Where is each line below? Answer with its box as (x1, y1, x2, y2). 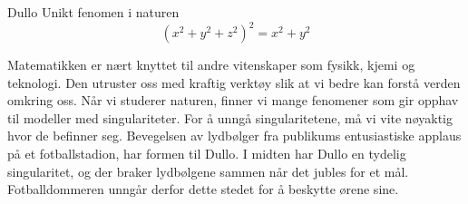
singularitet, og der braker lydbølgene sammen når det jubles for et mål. (7, 161, 409, 180)
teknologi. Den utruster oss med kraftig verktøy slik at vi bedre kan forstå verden (7, 73, 461, 92)
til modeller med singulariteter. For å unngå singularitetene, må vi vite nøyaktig (7, 108, 453, 127)
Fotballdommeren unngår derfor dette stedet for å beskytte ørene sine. (7, 180, 399, 199)
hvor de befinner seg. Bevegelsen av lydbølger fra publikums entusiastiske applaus (7, 126, 462, 145)
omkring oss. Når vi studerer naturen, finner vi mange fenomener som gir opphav (7, 91, 459, 110)
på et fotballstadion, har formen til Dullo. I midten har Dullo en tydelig (7, 144, 406, 163)
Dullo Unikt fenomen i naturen (7, 3, 180, 21)
